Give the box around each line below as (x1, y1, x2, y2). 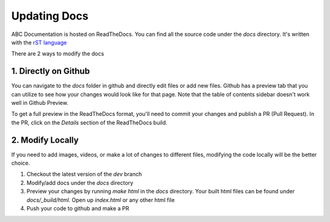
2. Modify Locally (11, 135, 79, 145)
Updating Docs (11, 9, 89, 23)
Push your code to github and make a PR (26, 205, 130, 212)
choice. (11, 159, 31, 167)
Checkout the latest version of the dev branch (26, 171, 142, 178)
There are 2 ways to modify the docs (11, 50, 105, 57)
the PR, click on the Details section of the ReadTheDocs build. (11, 119, 167, 126)
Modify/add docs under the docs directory (26, 179, 134, 186)
